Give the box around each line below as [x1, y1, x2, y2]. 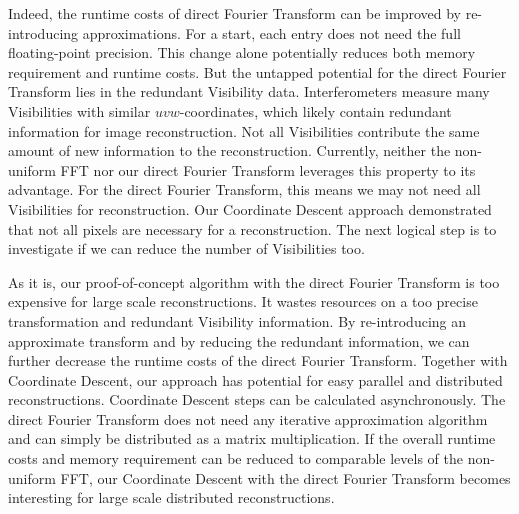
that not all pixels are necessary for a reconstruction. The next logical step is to [8, 218, 497, 239]
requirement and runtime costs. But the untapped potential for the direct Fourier [8, 61, 507, 82]
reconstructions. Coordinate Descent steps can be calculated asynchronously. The [8, 389, 506, 410]
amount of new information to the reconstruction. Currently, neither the [8, 140, 451, 161]
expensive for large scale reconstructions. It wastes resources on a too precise [8, 291, 478, 312]
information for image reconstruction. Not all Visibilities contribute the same [8, 120, 480, 141]
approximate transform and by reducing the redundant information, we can [8, 330, 470, 351]
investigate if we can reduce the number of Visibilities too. [8, 238, 365, 259]
